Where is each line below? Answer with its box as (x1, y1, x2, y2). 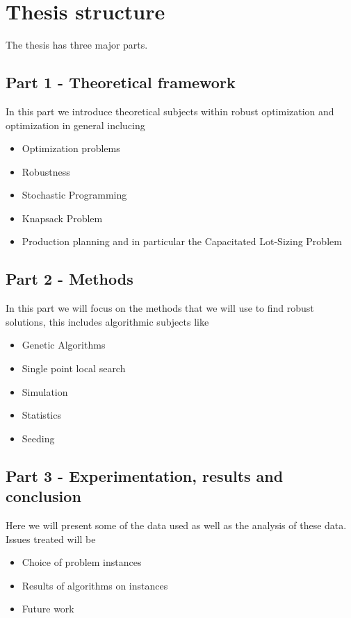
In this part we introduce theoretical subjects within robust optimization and (6, 103, 334, 118)
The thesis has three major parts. (6, 37, 148, 52)
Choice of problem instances (22, 555, 142, 569)
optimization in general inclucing (6, 117, 145, 132)
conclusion (6, 485, 81, 507)
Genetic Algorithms (22, 337, 106, 352)
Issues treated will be (6, 531, 96, 546)
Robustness (22, 164, 70, 178)
